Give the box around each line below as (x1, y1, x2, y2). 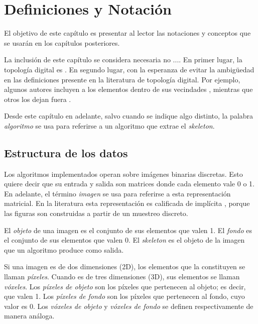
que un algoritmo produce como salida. (4, 244, 124, 255)
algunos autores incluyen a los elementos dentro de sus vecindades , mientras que (4, 84, 253, 94)
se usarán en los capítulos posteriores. (4, 37, 120, 48)
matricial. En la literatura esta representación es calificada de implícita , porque (4, 198, 250, 208)
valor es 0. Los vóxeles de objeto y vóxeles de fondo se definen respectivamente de (4, 300, 253, 311)
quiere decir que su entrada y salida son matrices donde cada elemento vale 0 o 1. (4, 178, 254, 189)
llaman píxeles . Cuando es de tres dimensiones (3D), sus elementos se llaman (4, 271, 240, 282)
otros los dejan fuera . (4, 93, 71, 104)
